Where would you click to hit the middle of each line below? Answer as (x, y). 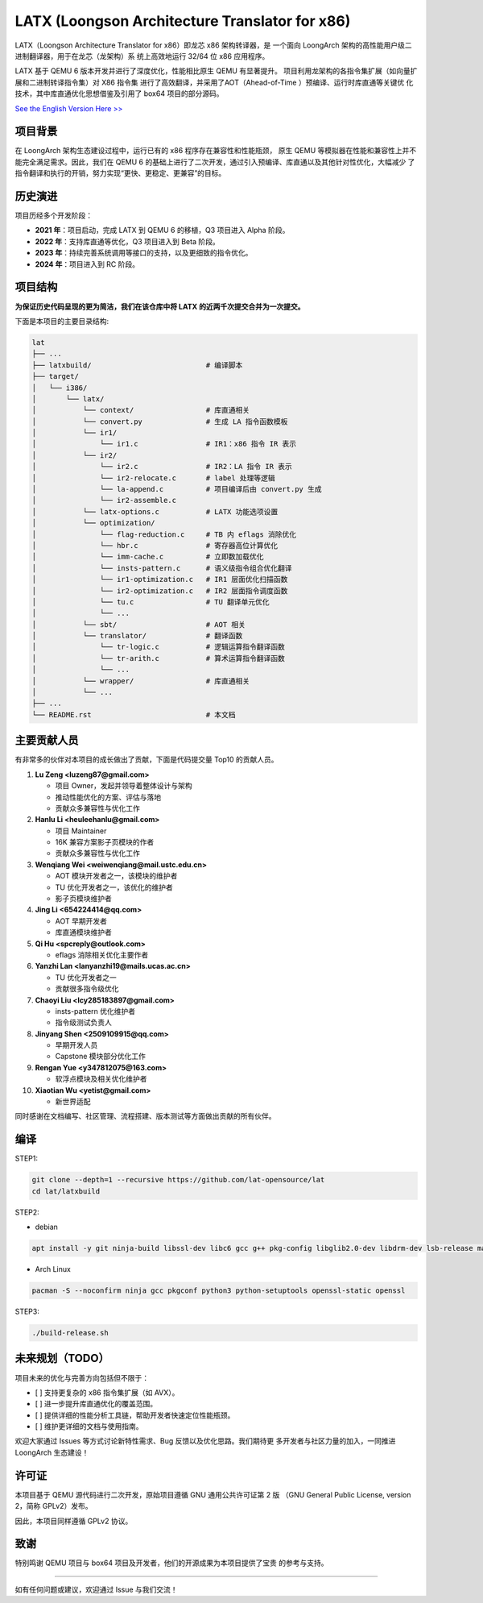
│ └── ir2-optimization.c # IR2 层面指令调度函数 (160, 591)
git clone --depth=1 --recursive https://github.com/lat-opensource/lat (178, 1180)
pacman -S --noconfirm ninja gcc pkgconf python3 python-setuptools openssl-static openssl (219, 1291)
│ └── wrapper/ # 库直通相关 (141, 681)
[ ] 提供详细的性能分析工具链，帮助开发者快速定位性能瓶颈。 (135, 1415)
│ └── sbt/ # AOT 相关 (138, 624)
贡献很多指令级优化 (87, 989)
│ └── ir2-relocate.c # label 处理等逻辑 (153, 478)
